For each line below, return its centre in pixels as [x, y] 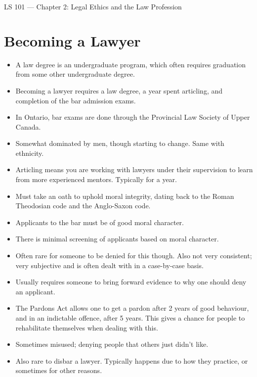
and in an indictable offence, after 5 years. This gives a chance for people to [130, 318]
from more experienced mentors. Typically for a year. [96, 179]
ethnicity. [30, 153]
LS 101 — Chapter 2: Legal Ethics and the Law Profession [93, 6]
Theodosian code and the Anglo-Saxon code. [83, 206]
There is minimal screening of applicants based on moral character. [117, 239]
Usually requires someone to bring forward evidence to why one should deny [131, 282]
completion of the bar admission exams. [76, 100]
